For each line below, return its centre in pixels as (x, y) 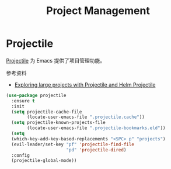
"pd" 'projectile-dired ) (96, 150)
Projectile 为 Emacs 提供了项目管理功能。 (56, 60)
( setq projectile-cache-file (47, 112)
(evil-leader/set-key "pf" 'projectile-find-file (73, 144)
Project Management (98, 11)
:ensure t (23, 101)
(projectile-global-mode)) (44, 161)
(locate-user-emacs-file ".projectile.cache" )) (86, 117)
